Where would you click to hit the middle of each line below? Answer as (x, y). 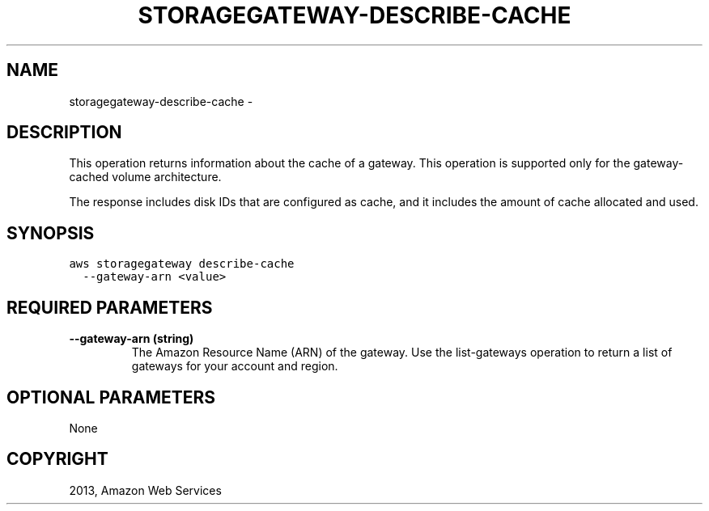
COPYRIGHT (57, 459)
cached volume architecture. (145, 177)
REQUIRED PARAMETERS (110, 307)
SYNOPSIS (51, 233)
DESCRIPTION (64, 133)
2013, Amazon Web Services (145, 490)
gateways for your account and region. (235, 366)
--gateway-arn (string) (132, 339)
